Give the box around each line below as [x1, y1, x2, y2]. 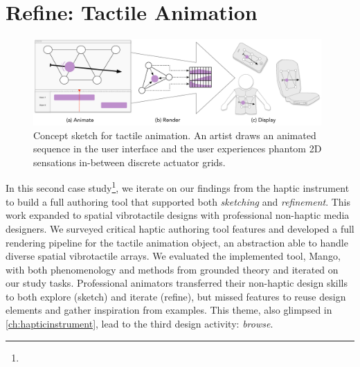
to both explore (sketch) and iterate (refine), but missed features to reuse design [6, 289, 346, 303]
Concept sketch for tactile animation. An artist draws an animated [33, 127, 316, 142]
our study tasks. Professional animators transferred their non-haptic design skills [6, 276, 348, 290]
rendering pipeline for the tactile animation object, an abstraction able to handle [6, 235, 348, 249]
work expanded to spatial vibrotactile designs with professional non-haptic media [6, 208, 350, 222]
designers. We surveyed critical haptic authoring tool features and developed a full [6, 221, 354, 235]
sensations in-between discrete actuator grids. [33, 154, 226, 169]
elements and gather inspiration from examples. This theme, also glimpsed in [6, 303, 332, 317]
